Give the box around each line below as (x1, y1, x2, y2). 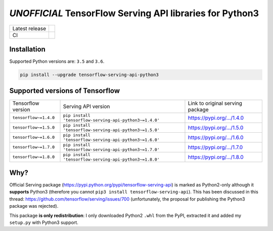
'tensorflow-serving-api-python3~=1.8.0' (63, 157, 160, 162)
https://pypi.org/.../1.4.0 (188, 114, 244, 121)
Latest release (12, 25, 47, 32)
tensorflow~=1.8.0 (12, 155, 55, 160)
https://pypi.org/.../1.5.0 (188, 124, 244, 131)
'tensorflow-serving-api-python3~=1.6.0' (63, 137, 160, 142)
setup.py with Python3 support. (9, 219, 78, 225)
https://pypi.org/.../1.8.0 (188, 153, 244, 161)
